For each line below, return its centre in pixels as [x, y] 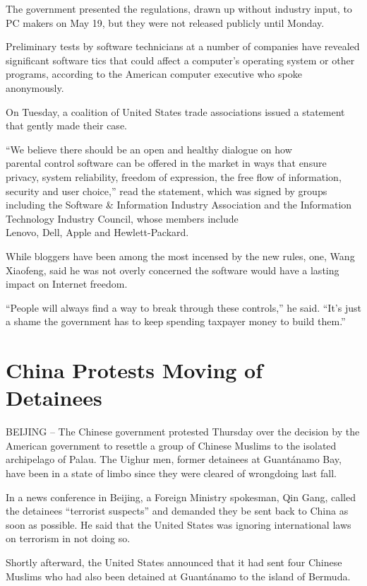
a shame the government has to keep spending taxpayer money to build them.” [176, 321]
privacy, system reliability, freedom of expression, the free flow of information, [174, 176]
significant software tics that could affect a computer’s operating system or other [180, 60]
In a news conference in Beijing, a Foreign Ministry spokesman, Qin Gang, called [181, 497]
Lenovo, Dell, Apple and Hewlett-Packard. [97, 232]
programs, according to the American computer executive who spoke [154, 74]
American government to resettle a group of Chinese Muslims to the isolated [171, 445]
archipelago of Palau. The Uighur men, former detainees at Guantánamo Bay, [174, 459]
